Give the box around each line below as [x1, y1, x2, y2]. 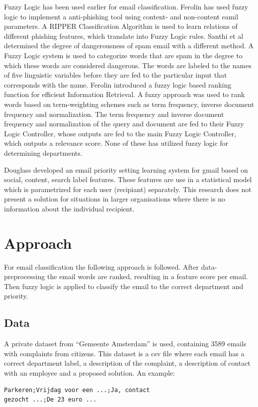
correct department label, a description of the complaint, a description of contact [4, 358, 251, 368]
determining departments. [4, 147, 83, 158]
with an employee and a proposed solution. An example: [4, 367, 175, 378]
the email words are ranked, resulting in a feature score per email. [47, 271, 248, 282]
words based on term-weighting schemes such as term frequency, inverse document [4, 99, 255, 109]
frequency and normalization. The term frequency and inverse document [4, 108, 224, 119]
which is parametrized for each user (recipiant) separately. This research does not [4, 184, 252, 194]
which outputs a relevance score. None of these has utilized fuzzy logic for [4, 138, 229, 148]
